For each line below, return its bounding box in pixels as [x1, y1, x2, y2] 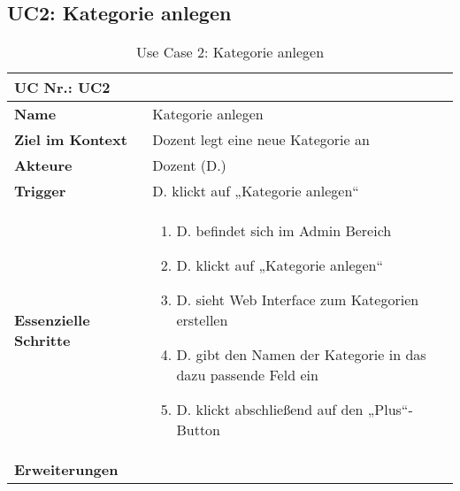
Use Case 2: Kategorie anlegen [135, 42, 325, 63]
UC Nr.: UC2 [14, 77, 111, 98]
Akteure [14, 155, 73, 176]
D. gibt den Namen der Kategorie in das [176, 344, 426, 365]
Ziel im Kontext [14, 129, 127, 150]
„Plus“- [367, 399, 413, 420]
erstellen [176, 310, 228, 331]
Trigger [14, 180, 66, 202]
